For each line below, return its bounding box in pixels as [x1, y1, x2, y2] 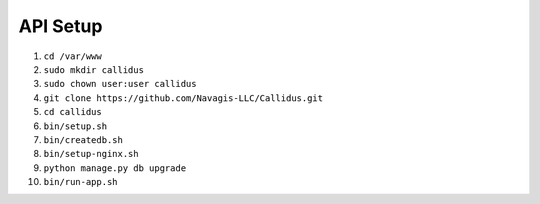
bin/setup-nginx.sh [43, 148, 139, 160]
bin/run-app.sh [43, 176, 119, 188]
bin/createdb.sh [43, 134, 124, 145]
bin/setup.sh [43, 120, 108, 132]
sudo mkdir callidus [43, 64, 145, 75]
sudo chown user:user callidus [43, 78, 197, 90]
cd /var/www [43, 50, 102, 62]
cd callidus [43, 106, 102, 118]
